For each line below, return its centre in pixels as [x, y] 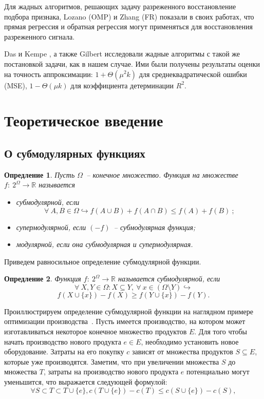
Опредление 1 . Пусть [40, 174]
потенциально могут [218, 372]
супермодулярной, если [51, 227]
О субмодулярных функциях [75, 153]
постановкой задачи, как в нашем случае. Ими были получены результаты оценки [132, 63]
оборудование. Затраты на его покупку [64, 351]
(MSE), [16, 85]
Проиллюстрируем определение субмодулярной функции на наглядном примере [129, 311]
